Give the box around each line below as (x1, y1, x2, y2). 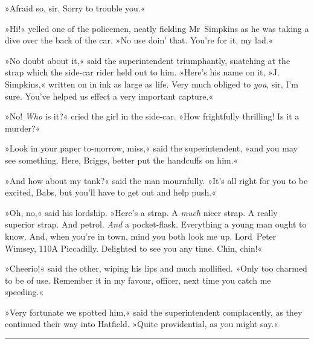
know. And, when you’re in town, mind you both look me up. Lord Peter (5, 229, 277, 242)
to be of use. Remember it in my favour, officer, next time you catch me (5, 273, 271, 286)
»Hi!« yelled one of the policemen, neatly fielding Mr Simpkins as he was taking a (5, 22, 309, 34)
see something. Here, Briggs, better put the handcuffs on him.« (5, 153, 239, 166)
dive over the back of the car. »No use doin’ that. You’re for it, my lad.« (5, 34, 274, 46)
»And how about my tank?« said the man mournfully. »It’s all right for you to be (5, 174, 308, 186)
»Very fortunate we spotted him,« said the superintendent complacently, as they (5, 305, 303, 318)
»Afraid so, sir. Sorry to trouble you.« (5, 2, 146, 14)
